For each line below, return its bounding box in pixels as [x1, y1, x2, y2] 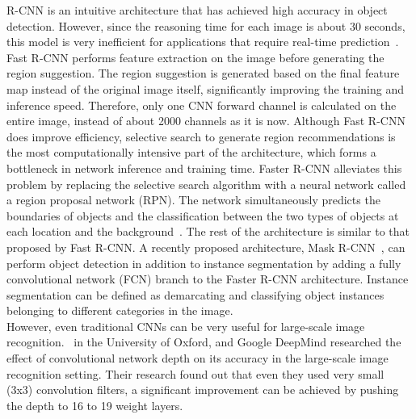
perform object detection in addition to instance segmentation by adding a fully [6, 254, 401, 271]
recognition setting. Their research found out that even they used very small [6, 365, 384, 382]
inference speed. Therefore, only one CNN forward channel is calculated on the [6, 96, 397, 113]
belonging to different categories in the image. [6, 302, 233, 319]
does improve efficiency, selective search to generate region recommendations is [6, 128, 396, 145]
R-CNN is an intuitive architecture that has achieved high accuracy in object [6, 2, 388, 18]
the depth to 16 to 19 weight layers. [6, 396, 183, 413]
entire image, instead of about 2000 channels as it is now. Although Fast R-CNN [6, 112, 405, 129]
